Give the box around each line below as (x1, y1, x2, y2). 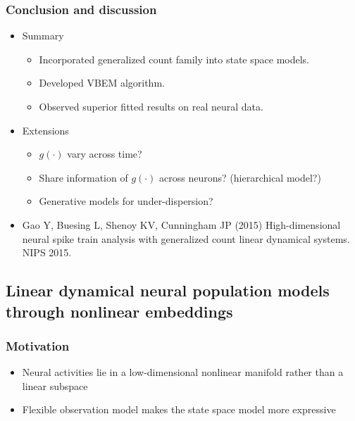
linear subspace (22, 378, 88, 393)
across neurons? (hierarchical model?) (159, 170, 321, 184)
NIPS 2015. (22, 245, 72, 260)
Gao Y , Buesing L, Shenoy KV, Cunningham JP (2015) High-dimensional (22, 217, 341, 232)
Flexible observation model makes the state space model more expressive (22, 402, 336, 417)
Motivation (6, 337, 70, 354)
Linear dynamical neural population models (6, 279, 330, 301)
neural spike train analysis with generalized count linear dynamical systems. (22, 231, 350, 246)
